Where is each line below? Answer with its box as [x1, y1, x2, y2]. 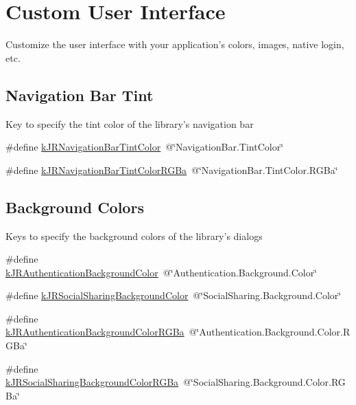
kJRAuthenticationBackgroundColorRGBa [5, 325, 185, 339]
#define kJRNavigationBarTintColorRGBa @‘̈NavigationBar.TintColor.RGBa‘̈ [5, 162, 338, 177]
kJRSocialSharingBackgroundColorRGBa [5, 375, 179, 389]
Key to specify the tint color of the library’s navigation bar [5, 116, 254, 131]
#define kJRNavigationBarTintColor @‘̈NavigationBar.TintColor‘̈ [5, 140, 284, 154]
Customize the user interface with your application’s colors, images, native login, [5, 37, 344, 52]
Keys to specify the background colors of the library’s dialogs [5, 228, 263, 243]
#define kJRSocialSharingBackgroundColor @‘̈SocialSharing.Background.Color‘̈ [5, 288, 342, 303]
